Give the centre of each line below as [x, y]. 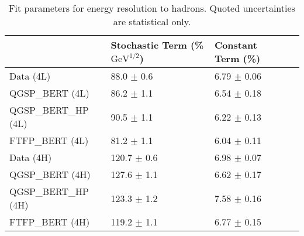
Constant [236, 45]
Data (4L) [30, 76]
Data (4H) [31, 157]
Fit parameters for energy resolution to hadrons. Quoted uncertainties [152, 8]
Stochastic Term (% [157, 45]
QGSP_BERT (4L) [49, 93]
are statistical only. [152, 21]
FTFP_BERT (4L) [49, 140]
